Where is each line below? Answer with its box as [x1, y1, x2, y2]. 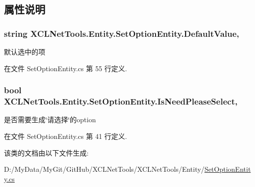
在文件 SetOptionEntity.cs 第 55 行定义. [4, 63, 127, 73]
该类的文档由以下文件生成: [4, 147, 89, 158]
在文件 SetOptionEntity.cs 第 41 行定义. [4, 131, 127, 141]
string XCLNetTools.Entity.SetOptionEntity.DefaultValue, [4, 27, 239, 39]
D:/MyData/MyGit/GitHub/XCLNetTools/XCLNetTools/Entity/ [4, 164, 205, 174]
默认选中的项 [4, 47, 45, 56]
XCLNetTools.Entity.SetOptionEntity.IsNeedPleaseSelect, [4, 95, 238, 107]
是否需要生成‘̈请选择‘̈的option [4, 114, 96, 125]
